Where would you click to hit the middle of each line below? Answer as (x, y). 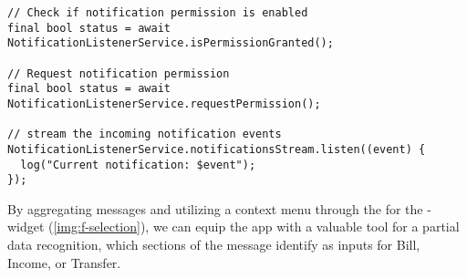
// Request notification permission (119, 73)
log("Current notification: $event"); (138, 165)
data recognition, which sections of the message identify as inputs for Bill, (214, 245)
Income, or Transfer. (64, 262)
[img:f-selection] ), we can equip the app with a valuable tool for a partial (256, 227)
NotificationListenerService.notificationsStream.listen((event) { (217, 149)
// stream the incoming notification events (145, 134)
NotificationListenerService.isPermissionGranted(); (171, 43)
